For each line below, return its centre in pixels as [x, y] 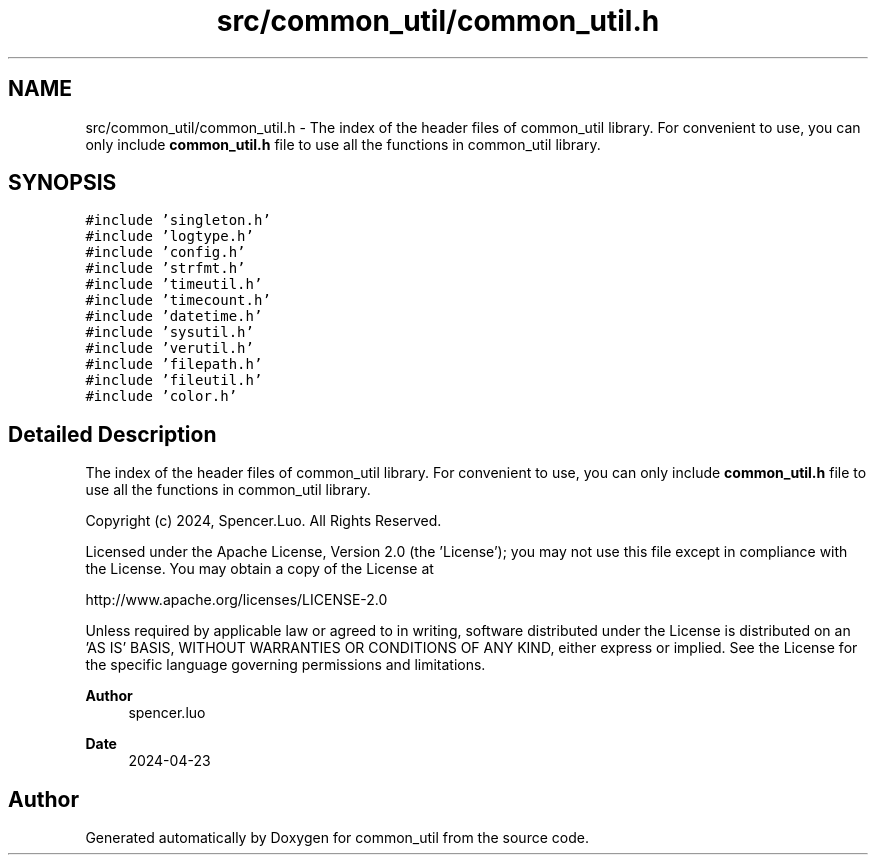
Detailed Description [112, 434]
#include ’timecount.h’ [178, 300]
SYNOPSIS [62, 183]
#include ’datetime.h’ [174, 316]
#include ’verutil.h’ [169, 348]
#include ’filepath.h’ [174, 364]
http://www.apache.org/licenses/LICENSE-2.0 [236, 600]
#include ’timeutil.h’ [174, 284]
